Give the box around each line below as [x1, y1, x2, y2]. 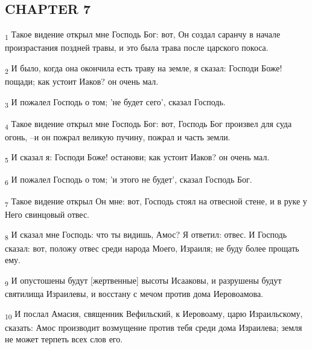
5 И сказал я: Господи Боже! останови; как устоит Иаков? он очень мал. [5, 151, 270, 165]
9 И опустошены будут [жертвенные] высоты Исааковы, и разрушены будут [5, 273, 282, 288]
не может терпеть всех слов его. [5, 333, 123, 345]
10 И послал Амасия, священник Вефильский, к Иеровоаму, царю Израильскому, [5, 307, 303, 322]
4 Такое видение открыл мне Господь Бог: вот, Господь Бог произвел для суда [5, 117, 292, 131]
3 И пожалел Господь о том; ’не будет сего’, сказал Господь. [5, 95, 226, 109]
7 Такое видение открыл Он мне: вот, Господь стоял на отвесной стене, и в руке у [5, 194, 307, 209]
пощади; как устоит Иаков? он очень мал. [5, 75, 159, 88]
